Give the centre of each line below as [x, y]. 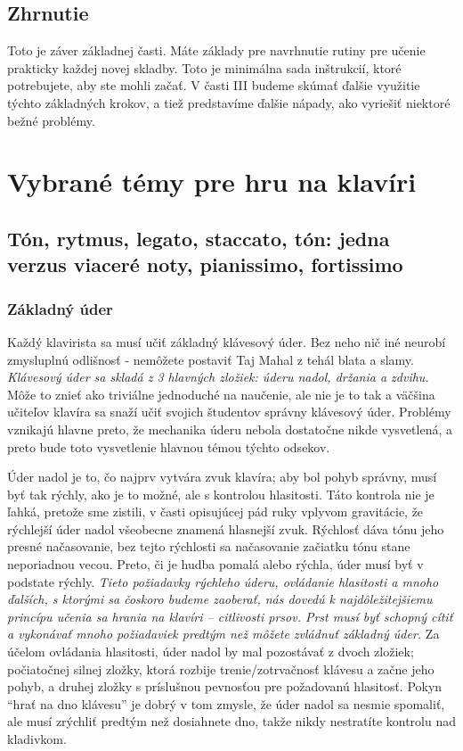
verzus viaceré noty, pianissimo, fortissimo [205, 264]
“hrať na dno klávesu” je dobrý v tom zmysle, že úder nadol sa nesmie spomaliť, [226, 703]
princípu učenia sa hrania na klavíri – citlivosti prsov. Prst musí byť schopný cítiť [230, 616]
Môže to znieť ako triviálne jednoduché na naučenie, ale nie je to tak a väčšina [221, 394]
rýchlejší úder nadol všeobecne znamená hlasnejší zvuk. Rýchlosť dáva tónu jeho [226, 528]
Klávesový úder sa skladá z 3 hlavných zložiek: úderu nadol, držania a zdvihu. [218, 377]
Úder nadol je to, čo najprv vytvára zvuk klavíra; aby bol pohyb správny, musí [222, 477]
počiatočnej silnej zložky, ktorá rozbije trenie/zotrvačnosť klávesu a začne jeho [221, 668]
